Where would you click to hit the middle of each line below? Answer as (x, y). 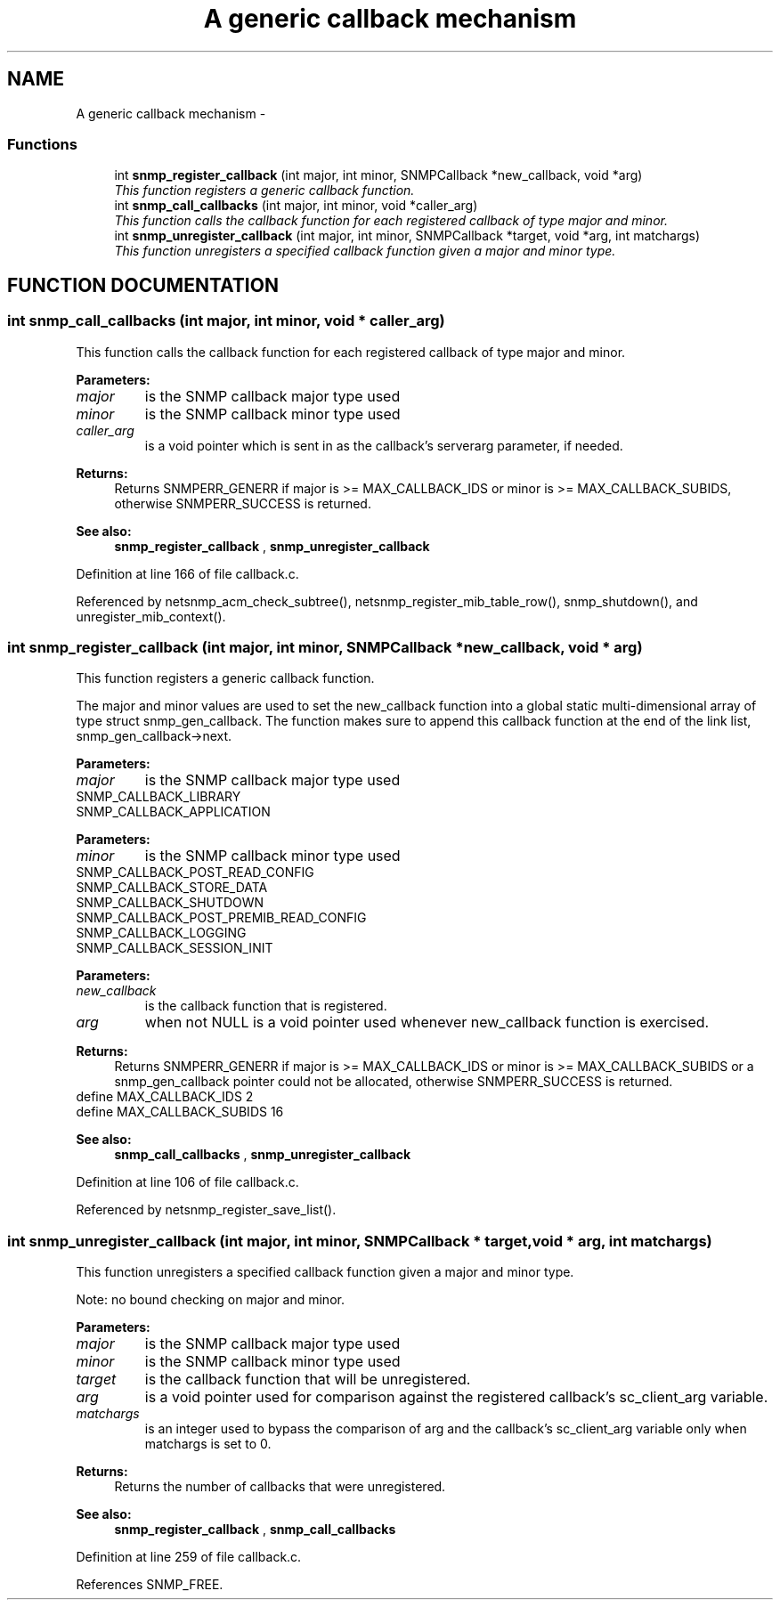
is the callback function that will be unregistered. (308, 1380)
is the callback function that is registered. (266, 1006)
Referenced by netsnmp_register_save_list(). (206, 1210)
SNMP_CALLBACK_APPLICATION (173, 812)
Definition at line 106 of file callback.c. (187, 1182)
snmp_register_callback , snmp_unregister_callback (272, 546)
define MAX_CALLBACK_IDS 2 (165, 1097)
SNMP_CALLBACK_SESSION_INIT (175, 948)
